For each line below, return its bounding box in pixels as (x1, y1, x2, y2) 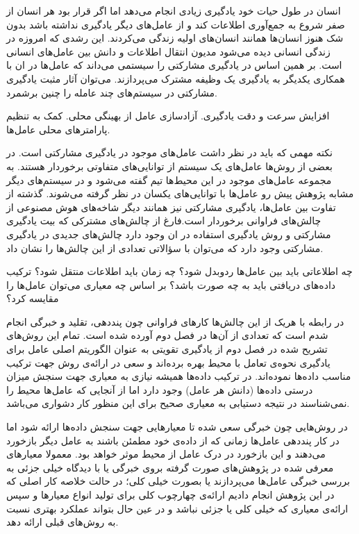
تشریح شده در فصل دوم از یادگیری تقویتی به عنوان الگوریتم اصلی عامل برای (6, 342, 328, 356)
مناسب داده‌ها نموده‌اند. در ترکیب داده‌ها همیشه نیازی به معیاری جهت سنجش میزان (6, 369, 351, 383)
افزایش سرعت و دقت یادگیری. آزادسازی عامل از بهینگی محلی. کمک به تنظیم (6, 108, 330, 123)
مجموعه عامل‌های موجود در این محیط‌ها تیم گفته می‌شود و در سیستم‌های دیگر (6, 172, 332, 187)
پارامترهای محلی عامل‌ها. (6, 122, 110, 136)
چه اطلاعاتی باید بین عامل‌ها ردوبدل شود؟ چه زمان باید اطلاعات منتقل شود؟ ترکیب (6, 264, 353, 278)
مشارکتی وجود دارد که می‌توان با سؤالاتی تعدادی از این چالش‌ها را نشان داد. (6, 240, 324, 255)
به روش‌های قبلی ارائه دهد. (6, 515, 119, 529)
